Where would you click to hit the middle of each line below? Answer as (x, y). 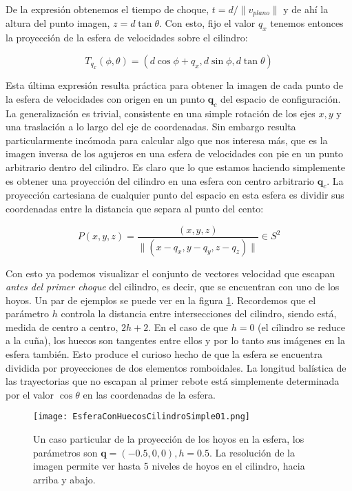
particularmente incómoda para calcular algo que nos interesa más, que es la (167, 140)
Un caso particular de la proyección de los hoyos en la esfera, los (169, 439)
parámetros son (65, 452)
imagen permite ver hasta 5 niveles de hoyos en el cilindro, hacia (169, 466)
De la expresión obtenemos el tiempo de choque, (107, 9)
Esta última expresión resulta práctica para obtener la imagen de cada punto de (174, 85)
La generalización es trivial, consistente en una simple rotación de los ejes (161, 113)
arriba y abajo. (64, 479)
